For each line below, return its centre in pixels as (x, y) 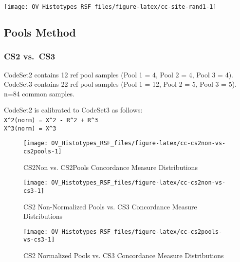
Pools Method (40, 32)
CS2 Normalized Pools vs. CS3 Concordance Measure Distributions (124, 255)
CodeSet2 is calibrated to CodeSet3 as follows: (73, 110)
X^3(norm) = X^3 (30, 128)
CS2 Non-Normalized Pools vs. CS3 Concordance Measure (110, 206)
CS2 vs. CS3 (30, 56)
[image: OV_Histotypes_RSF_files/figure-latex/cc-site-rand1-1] (110, 7)
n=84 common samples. (39, 93)
